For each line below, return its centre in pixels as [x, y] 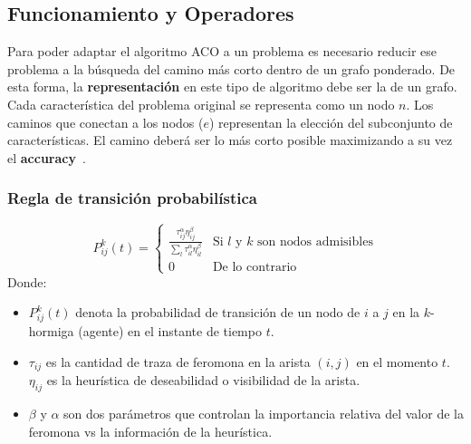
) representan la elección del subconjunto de [331, 122]
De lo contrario [255, 267]
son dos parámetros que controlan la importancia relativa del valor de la [264, 414]
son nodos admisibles [315, 241]
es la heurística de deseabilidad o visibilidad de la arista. [203, 380]
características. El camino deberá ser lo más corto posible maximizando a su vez [230, 140]
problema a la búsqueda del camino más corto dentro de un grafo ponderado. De [231, 68]
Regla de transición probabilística [132, 198]
